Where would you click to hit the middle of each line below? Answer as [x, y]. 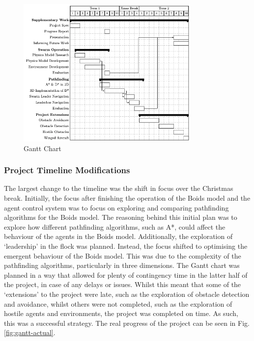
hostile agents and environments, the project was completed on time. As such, [121, 313]
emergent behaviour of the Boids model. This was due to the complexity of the [123, 255]
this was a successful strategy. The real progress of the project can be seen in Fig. [127, 323]
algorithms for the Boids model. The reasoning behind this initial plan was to [121, 217]
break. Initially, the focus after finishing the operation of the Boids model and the [127, 198]
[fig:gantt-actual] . [30, 332]
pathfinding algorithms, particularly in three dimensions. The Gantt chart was [122, 265]
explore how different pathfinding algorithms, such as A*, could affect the [115, 226]
